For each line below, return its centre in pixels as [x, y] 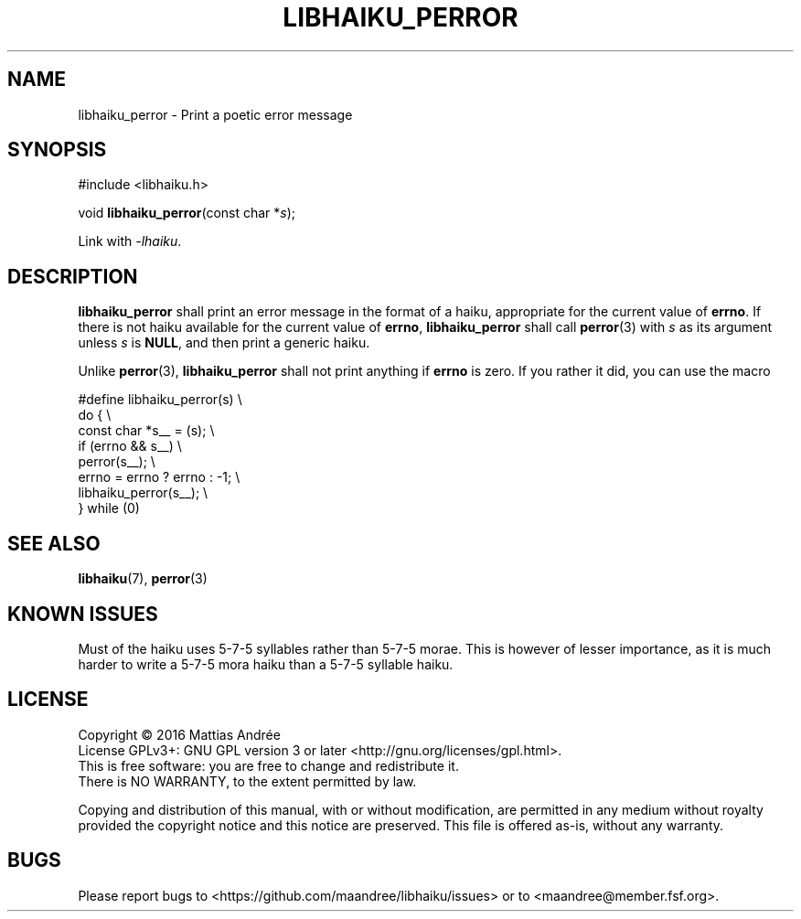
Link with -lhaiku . [130, 241]
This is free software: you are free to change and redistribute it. [268, 765]
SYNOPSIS [57, 150]
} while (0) [109, 508]
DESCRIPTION [73, 276]
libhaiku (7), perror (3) [143, 579]
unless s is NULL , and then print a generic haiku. [224, 343]
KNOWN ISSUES [83, 614]
